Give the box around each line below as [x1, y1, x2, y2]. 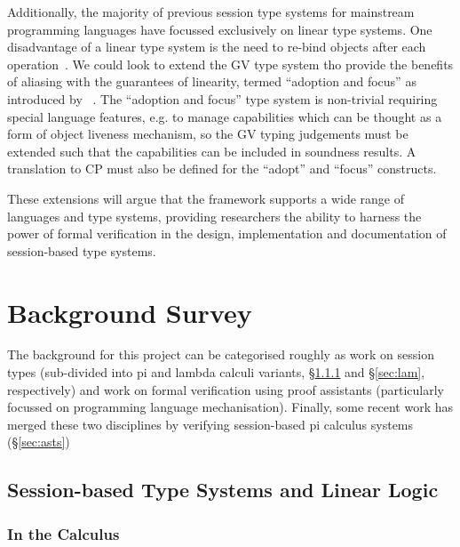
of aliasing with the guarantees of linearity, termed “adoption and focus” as [7, 72, 416, 91]
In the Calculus [7, 522, 120, 544]
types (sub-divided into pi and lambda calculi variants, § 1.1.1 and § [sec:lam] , [7, 363, 425, 382]
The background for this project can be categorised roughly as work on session [7, 345, 434, 364]
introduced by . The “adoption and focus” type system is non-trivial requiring [7, 89, 438, 108]
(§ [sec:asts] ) [7, 432, 70, 451]
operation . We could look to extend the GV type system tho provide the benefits [7, 54, 454, 73]
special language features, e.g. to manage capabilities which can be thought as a [7, 107, 442, 125]
